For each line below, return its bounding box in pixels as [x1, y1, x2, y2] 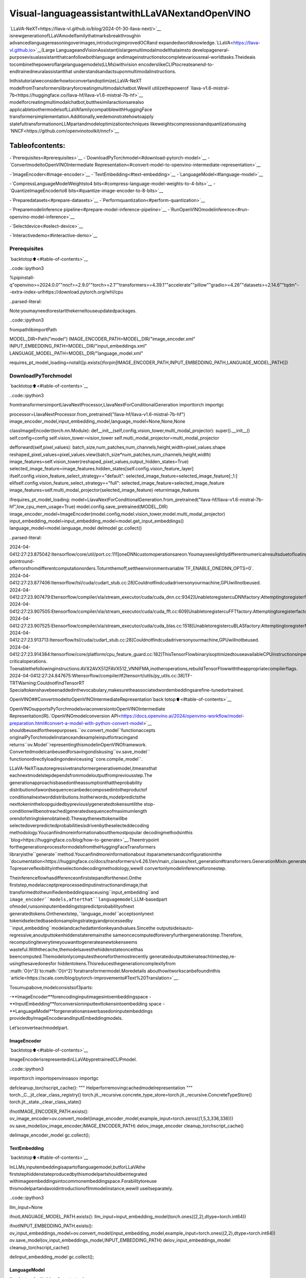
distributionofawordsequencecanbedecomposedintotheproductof [9, 787, 147, 793]
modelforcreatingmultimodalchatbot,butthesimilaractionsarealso [9, 99, 144, 105]
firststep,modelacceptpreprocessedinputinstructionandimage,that [9, 882, 148, 888]
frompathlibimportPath [9, 326, 57, 332]
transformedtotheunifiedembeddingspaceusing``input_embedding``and [9, 889, 159, 895]
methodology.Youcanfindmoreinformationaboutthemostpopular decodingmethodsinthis [9, 830, 193, 836]
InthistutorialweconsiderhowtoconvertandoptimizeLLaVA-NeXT [9, 78, 142, 84]
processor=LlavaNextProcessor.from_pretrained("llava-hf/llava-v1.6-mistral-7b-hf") [9, 411, 186, 417]
